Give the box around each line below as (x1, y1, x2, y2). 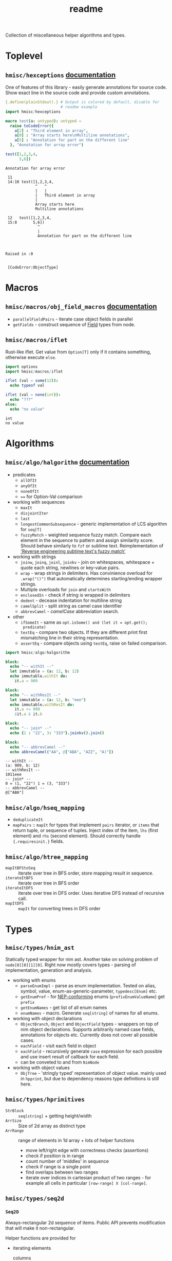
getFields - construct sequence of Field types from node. (12, 321, 136, 327)
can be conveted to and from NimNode (20, 1059, 100, 1065)
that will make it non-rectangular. (5, 1225, 75, 1231)
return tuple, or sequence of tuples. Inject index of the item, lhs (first (12, 827, 158, 833)
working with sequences (12, 499, 65, 505)
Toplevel (5, 50, 43, 62)
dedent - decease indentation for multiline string (20, 597, 122, 603)
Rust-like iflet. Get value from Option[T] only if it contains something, (5, 348, 151, 355)
